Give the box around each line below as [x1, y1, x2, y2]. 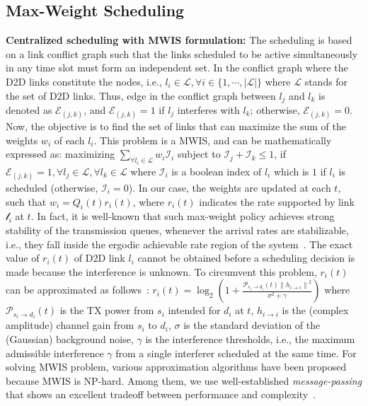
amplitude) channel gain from [6, 318, 134, 332]
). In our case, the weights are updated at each [128, 180, 331, 195]
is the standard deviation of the [183, 318, 321, 332]
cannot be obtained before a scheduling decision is [137, 250, 355, 265]
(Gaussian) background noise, [6, 332, 134, 347]
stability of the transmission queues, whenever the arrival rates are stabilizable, [6, 223, 349, 238]
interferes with [177, 103, 240, 117]
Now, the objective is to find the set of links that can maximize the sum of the [6, 119, 346, 134]
